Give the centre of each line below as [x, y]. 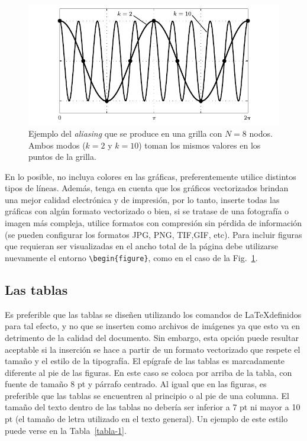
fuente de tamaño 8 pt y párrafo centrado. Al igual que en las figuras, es [136, 384]
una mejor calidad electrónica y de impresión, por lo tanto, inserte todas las [142, 199]
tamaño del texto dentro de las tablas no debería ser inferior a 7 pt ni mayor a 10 [153, 407]
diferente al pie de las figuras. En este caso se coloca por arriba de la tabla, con [148, 372]
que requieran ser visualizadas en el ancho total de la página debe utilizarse [142, 246]
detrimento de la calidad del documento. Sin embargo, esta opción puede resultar [152, 337]
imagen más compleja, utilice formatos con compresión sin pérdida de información [153, 223]
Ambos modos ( [57, 145]
